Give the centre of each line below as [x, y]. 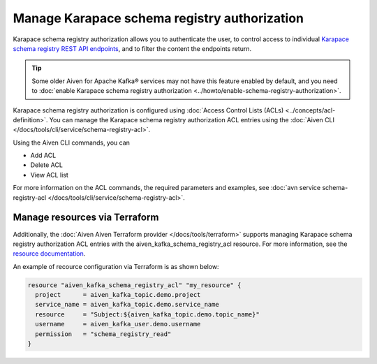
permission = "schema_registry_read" [103, 334]
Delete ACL [46, 165]
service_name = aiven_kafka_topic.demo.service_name [127, 305]
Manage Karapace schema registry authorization [158, 18]
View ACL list [50, 175]
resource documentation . [49, 254]
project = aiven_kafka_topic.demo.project [118, 295]
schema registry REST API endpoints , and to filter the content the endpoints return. [132, 48]
